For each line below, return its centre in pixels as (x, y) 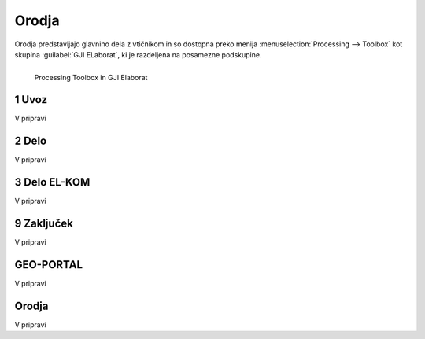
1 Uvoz (31, 99)
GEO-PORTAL (48, 265)
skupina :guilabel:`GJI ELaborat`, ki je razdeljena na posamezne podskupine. (138, 54)
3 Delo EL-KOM (52, 182)
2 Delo (31, 141)
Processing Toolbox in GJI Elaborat (91, 78)
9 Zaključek (44, 224)
